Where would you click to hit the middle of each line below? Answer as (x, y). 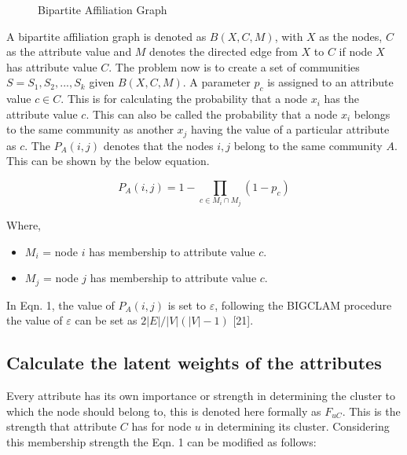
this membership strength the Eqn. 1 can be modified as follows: (161, 441)
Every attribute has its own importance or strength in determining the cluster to (201, 395)
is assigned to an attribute (330, 82)
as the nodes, (351, 36)
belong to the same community (308, 145)
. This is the (371, 411)
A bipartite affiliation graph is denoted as (106, 36)
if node (356, 51)
